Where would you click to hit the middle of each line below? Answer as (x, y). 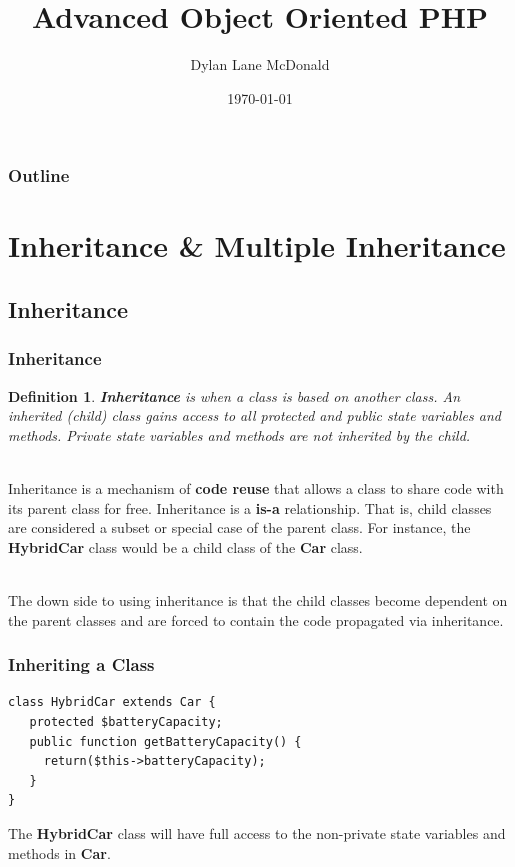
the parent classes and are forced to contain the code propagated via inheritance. (256, 619)
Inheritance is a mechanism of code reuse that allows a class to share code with (256, 487)
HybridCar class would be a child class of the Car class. (185, 546)
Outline (39, 175)
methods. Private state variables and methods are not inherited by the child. (239, 434)
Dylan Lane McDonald (260, 64)
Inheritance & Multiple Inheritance (257, 245)
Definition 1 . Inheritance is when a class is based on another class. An (234, 395)
